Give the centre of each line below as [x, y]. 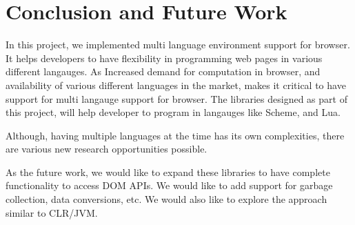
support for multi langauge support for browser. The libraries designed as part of [176, 98]
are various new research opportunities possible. [106, 149]
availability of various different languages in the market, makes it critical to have [176, 85]
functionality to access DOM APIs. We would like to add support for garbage [169, 185]
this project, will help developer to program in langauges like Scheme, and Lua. [173, 112]
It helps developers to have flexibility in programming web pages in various [164, 58]
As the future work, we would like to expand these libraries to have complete [168, 172]
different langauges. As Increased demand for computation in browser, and [163, 71]
